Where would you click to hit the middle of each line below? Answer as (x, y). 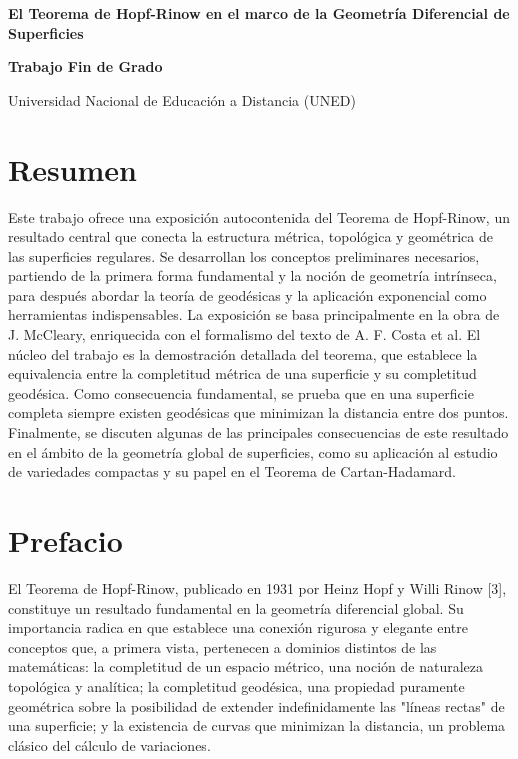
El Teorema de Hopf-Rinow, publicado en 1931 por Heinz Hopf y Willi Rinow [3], (257, 587)
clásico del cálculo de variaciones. (109, 744)
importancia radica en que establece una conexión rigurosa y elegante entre (238, 627)
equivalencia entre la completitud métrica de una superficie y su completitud (242, 373)
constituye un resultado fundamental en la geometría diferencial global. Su (236, 607)
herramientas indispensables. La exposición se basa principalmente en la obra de (254, 314)
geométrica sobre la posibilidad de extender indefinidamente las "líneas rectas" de (256, 705)
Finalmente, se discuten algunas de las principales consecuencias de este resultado (258, 432)
